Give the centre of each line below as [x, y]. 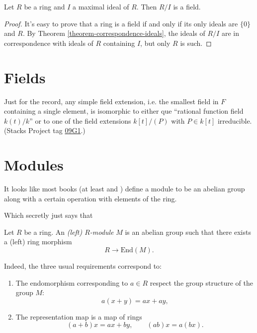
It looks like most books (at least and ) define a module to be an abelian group [125, 188]
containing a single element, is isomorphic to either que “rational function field [124, 111]
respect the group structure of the [201, 282]
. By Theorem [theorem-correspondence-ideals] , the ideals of [114, 33]
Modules [34, 165]
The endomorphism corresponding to [72, 282]
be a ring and [44, 6]
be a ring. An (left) [53, 232]
